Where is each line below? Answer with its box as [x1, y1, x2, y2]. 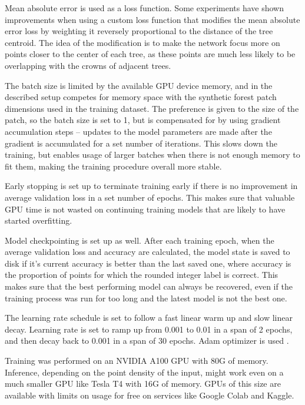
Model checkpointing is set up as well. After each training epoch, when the [5, 234, 274, 246]
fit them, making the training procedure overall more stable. [5, 160, 222, 172]
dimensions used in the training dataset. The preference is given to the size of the [5, 102, 299, 114]
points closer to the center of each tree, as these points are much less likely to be [5, 48, 296, 60]
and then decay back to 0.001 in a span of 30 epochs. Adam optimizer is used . [5, 334, 289, 347]
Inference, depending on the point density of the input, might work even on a [5, 366, 284, 378]
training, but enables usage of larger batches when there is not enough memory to [5, 148, 300, 161]
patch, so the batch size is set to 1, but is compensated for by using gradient [5, 114, 281, 126]
